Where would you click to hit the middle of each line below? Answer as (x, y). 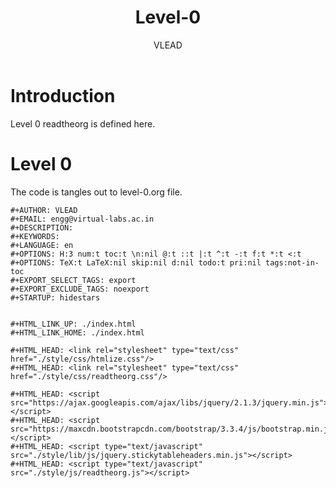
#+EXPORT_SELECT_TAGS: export (73, 280)
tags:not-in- (292, 262)
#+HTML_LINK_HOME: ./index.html (77, 332)
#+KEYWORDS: (35, 236)
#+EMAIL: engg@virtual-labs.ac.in (82, 219)
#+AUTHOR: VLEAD (44, 210)
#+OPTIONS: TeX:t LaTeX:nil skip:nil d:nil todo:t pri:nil (136, 262)
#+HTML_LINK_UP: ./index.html (73, 324)
